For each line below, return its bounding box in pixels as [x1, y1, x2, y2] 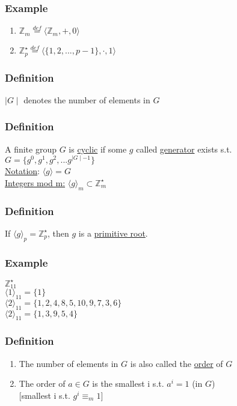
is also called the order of [130, 357, 223, 369]
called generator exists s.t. [136, 142, 232, 155]
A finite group [5, 142, 57, 155]
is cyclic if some [69, 142, 127, 155]
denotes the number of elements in [23, 93, 150, 106]
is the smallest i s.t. [92, 377, 164, 390]
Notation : [5, 165, 40, 177]
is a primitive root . [78, 226, 148, 239]
